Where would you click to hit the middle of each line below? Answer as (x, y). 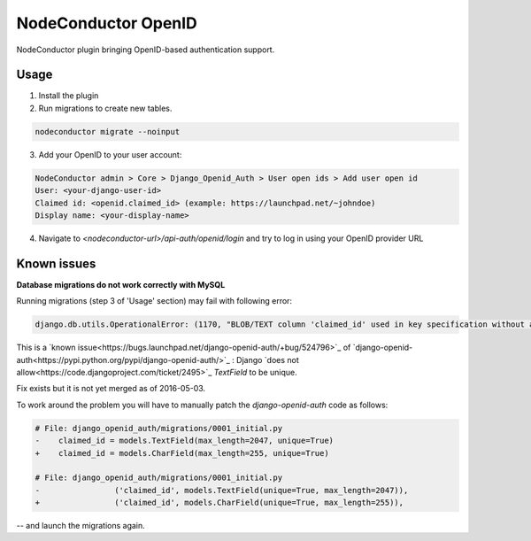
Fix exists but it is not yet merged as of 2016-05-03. (111, 389)
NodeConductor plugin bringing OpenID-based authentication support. (146, 50)
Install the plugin (69, 96)
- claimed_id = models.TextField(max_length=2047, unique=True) (185, 441)
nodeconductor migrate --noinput (108, 131)
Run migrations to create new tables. (105, 108)
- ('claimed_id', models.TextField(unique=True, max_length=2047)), (222, 490)
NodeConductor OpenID (107, 23)
